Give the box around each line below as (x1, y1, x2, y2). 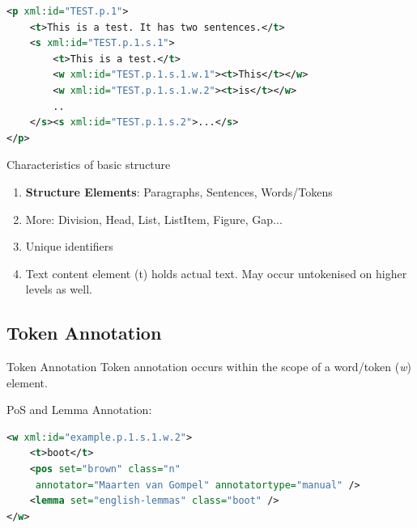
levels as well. (25, 281, 92, 298)
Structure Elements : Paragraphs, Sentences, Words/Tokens (25, 183, 333, 200)
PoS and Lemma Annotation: (6, 401, 152, 418)
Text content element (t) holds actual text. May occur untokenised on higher (25, 264, 407, 281)
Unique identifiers (25, 238, 113, 255)
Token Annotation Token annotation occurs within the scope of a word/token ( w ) (6, 358, 411, 375)
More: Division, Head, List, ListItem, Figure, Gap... (25, 210, 283, 227)
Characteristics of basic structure (6, 156, 171, 173)
